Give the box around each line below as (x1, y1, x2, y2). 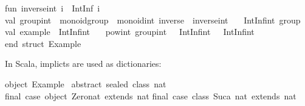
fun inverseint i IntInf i (5, 2, 100, 14)
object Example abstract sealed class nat (5, 77, 166, 90)
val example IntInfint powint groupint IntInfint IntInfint (5, 25, 255, 38)
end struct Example (5, 37, 81, 49)
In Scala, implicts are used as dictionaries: (5, 57, 162, 70)
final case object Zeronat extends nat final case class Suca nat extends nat (5, 89, 296, 102)
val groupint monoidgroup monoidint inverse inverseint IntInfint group (5, 13, 301, 26)
